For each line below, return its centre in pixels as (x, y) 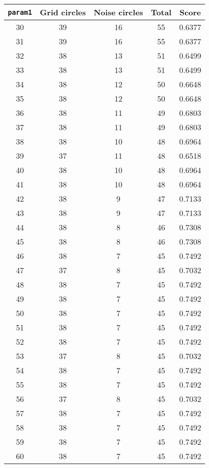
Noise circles (118, 12)
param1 (20, 12)
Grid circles (63, 12)
